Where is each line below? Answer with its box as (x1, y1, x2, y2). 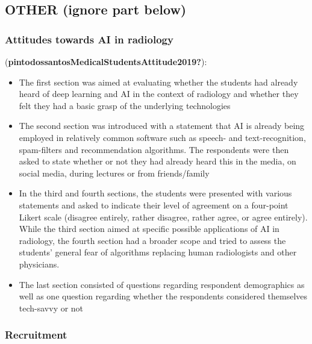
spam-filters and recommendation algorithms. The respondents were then (19, 143, 289, 155)
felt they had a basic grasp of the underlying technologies (19, 99, 231, 111)
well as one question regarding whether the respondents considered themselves (19, 290, 308, 302)
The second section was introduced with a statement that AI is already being (19, 119, 305, 132)
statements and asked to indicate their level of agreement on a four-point (19, 198, 289, 211)
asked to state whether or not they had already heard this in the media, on (19, 155, 296, 167)
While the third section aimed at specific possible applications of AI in (19, 222, 279, 235)
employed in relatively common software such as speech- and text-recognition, (19, 131, 306, 143)
